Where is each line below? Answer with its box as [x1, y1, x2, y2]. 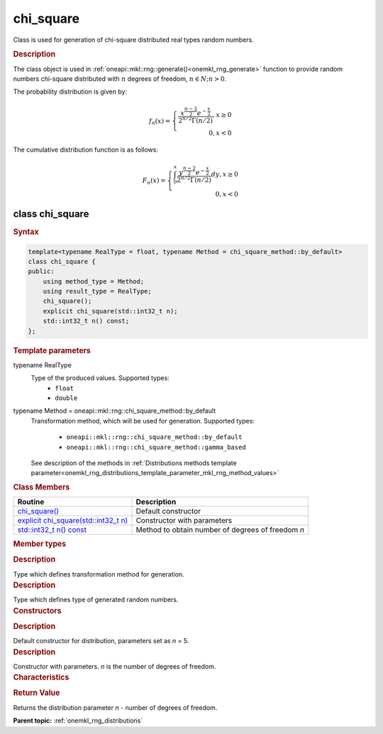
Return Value [13, 688, 60, 698]
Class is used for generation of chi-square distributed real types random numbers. [13, 35, 255, 44]
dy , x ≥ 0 [211, 170, 239, 178]
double [55, 394, 78, 402]
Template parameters [13, 345, 91, 355]
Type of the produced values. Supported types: [30, 374, 170, 382]
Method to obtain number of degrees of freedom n [135, 525, 305, 535]
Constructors [13, 606, 62, 616]
